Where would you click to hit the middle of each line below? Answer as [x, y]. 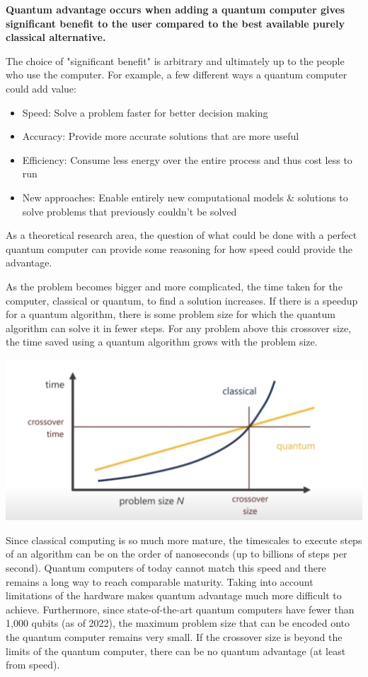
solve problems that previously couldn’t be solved [130, 211]
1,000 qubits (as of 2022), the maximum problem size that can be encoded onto [178, 623]
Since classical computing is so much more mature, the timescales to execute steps [184, 540]
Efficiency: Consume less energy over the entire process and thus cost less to [187, 159]
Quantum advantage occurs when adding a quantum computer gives [176, 9]
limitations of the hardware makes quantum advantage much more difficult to [174, 595]
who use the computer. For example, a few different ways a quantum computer [177, 75]
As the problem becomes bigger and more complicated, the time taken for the [174, 286]
